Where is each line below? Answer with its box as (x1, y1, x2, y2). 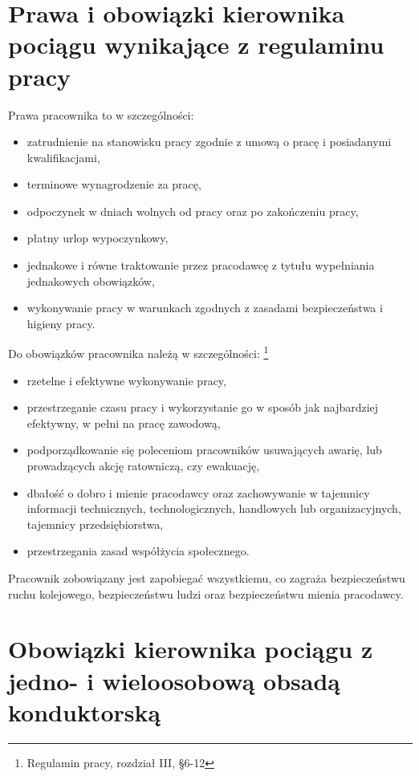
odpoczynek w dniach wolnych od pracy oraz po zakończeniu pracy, (26, 202, 359, 219)
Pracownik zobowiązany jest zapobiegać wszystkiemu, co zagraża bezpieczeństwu (8, 570, 405, 587)
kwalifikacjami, (26, 148, 100, 165)
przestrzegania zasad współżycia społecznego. (26, 542, 250, 559)
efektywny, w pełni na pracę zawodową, (26, 414, 221, 431)
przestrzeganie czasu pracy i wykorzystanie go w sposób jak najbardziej (26, 399, 379, 416)
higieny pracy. (26, 315, 96, 331)
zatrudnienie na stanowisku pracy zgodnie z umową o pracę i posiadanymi (26, 133, 392, 150)
